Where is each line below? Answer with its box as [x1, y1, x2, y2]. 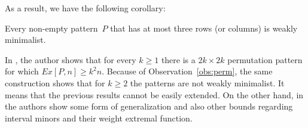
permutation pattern [227, 53, 303, 65]
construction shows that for [5, 76, 105, 89]
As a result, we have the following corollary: [5, 2, 166, 14]
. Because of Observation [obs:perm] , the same [102, 65, 273, 77]
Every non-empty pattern [5, 21, 98, 34]
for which [5, 65, 39, 77]
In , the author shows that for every [5, 53, 136, 65]
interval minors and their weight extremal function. [5, 111, 193, 124]
